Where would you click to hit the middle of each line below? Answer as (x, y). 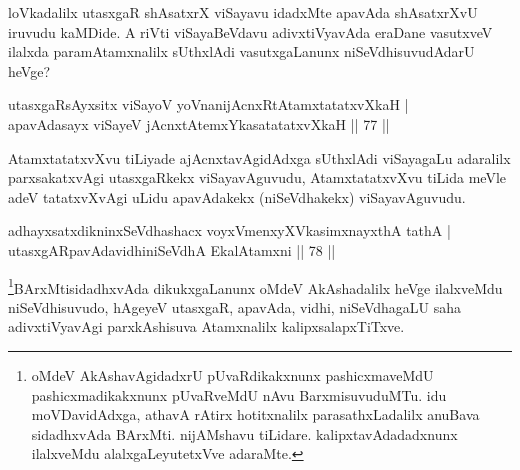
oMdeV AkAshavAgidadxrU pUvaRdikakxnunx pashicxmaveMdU (232, 374)
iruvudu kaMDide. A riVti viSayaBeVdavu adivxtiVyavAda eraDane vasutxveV (250, 31)
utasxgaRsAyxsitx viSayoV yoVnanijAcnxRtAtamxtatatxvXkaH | (208, 104)
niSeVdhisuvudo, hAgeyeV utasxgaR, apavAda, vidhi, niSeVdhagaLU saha (234, 306)
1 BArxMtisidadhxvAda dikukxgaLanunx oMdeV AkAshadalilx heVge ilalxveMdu (255, 286)
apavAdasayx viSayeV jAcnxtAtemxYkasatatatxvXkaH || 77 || (199, 123)
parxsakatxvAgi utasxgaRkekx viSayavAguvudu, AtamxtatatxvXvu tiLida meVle (257, 177)
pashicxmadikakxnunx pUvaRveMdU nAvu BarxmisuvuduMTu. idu (239, 394)
